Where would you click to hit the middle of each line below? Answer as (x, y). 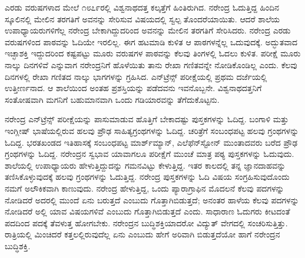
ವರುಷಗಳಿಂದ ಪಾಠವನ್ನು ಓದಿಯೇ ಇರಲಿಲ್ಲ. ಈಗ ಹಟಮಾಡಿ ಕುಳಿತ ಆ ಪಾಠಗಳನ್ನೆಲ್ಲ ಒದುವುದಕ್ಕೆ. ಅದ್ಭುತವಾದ (151, 41)
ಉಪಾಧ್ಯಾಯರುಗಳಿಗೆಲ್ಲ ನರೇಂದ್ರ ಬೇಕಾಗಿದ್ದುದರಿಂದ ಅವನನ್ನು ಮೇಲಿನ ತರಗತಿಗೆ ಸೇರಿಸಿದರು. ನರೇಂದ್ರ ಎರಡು (148, 30)
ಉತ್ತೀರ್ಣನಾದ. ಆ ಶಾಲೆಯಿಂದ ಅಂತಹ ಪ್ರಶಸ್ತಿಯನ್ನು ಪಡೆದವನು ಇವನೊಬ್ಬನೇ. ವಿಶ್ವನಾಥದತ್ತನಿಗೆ (133, 88)
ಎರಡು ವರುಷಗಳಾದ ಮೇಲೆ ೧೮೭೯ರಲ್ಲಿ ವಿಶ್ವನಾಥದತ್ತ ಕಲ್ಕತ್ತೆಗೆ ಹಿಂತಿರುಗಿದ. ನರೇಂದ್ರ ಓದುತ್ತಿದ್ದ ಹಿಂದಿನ (142, 7)
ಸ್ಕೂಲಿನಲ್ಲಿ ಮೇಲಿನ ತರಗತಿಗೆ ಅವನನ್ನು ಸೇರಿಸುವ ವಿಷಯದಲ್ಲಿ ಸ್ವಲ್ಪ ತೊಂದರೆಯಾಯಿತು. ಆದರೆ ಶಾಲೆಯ (142, 19)
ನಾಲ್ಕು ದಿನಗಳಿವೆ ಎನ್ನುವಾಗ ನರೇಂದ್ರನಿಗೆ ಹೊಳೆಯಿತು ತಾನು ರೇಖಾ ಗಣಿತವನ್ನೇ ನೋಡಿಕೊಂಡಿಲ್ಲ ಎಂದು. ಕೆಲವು (151, 64)
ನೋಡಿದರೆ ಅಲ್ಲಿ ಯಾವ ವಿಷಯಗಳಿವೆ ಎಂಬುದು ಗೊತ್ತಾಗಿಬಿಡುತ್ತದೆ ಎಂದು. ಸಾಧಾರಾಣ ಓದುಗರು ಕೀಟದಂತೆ (147, 211)
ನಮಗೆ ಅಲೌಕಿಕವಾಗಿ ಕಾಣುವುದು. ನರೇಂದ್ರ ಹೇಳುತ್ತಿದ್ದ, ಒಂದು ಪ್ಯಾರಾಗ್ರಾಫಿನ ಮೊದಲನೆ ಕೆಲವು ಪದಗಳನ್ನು (145, 188)
